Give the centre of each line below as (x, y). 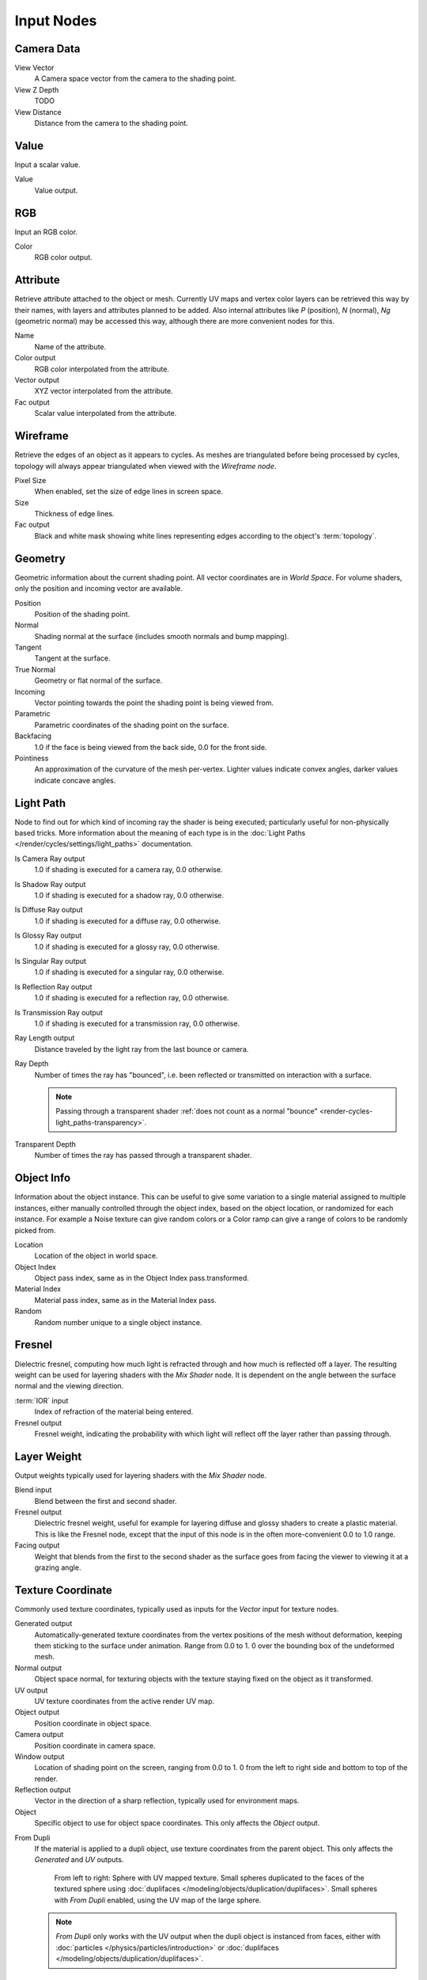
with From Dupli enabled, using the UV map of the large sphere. (158, 1900)
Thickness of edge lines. (74, 514)
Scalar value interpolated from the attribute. (106, 413)
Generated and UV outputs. (79, 1860)
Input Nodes (56, 21)
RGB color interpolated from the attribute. (102, 369)
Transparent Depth (45, 1144)
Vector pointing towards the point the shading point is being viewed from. (154, 703)
